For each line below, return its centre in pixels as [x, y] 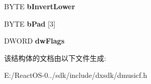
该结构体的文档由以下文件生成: [55, 58]
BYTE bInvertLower [40, 6]
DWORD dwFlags [34, 41]
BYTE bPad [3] [30, 23]
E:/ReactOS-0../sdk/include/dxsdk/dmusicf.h [76, 75]
